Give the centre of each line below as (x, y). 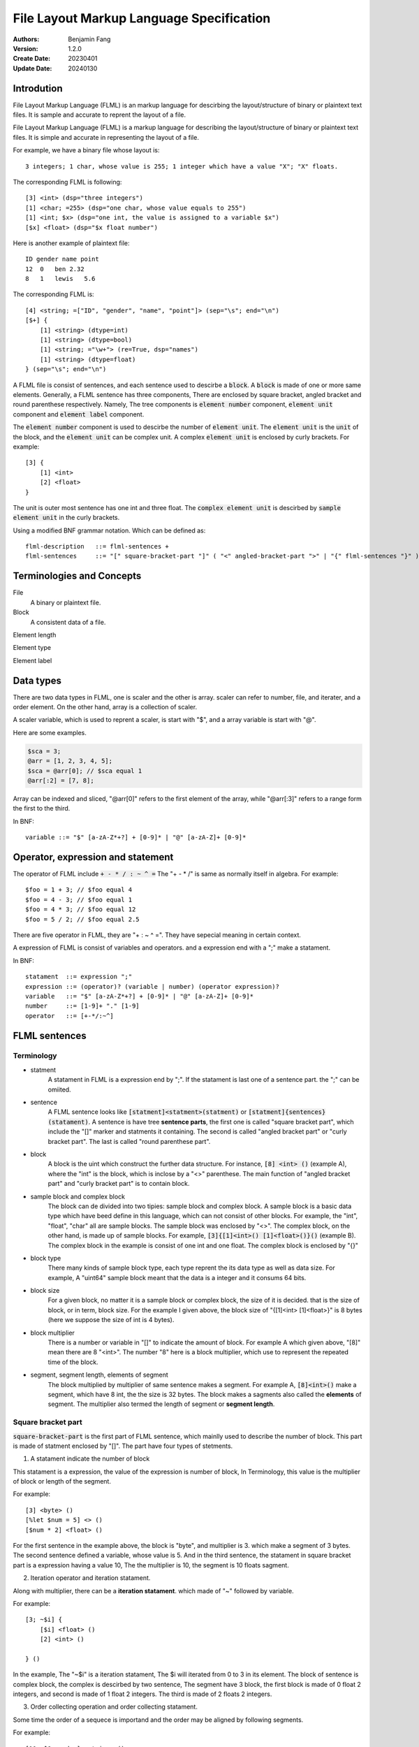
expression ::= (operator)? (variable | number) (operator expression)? (152, 986)
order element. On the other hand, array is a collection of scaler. (105, 707)
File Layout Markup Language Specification (142, 18)
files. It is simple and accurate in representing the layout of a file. (106, 137)
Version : (25, 48)
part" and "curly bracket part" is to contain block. (119, 1184)
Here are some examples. (50, 732)
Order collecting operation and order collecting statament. (114, 1707)
